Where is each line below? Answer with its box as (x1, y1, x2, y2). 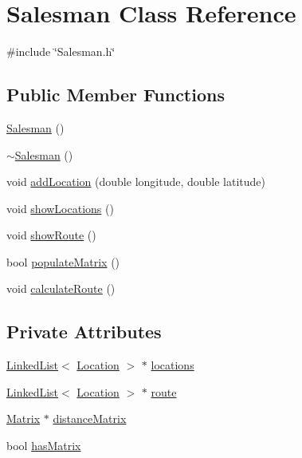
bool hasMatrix (6, 437, 81, 454)
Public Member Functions (6, 82, 225, 107)
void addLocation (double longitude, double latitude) (6, 173, 266, 190)
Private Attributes (6, 319, 162, 344)
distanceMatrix (53, 410, 127, 427)
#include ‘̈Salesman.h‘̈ (6, 43, 116, 60)
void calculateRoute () (6, 280, 116, 297)
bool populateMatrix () (6, 253, 120, 270)
